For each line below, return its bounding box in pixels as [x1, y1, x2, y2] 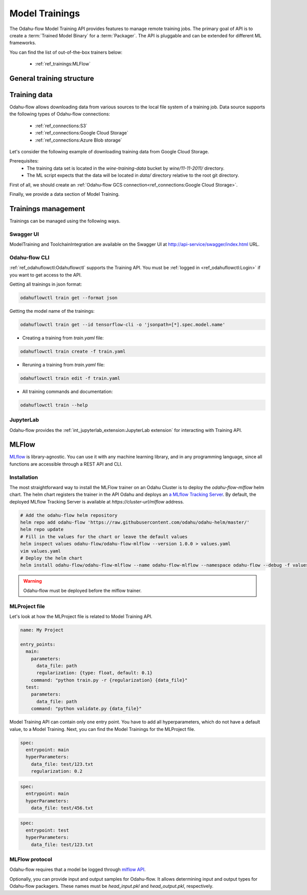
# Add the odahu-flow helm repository [20, 512, 118, 518]
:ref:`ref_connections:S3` [35, 123, 87, 129]
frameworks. [9, 40, 36, 46]
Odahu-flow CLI [9, 254, 50, 261]
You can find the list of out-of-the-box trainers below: [9, 49, 123, 55]
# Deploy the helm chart [20, 555, 83, 561]
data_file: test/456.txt [31, 805, 94, 811]
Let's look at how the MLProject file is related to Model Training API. [9, 613, 152, 619]
